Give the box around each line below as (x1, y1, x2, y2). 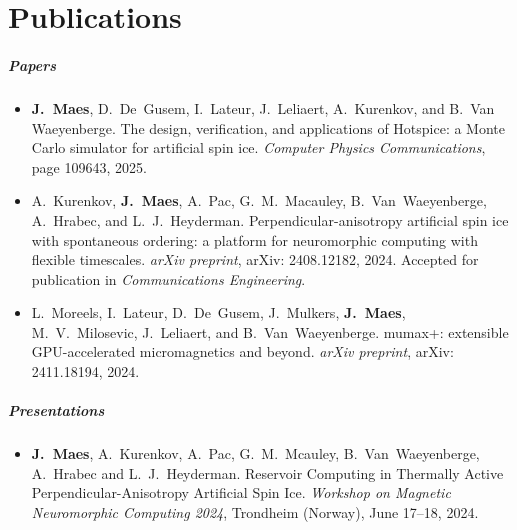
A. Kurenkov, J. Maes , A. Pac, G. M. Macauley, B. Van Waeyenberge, (31, 190, 487, 211)
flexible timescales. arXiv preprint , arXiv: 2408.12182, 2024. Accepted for (31, 249, 479, 270)
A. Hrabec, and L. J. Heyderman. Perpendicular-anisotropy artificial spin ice (31, 209, 509, 230)
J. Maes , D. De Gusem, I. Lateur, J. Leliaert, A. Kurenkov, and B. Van (31, 97, 495, 118)
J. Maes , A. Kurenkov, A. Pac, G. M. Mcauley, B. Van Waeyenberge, (31, 443, 480, 464)
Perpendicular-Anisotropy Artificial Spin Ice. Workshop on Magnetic (31, 482, 451, 503)
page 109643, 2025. (31, 156, 147, 177)
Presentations (8, 400, 105, 421)
